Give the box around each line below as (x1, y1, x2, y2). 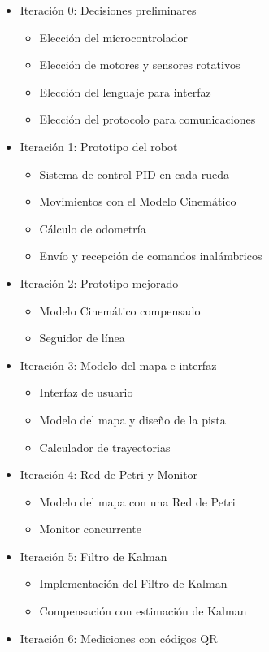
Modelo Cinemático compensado (39, 302, 201, 319)
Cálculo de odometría (39, 220, 146, 237)
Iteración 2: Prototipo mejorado (20, 274, 179, 291)
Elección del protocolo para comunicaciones (39, 111, 256, 128)
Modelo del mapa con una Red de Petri (39, 493, 236, 510)
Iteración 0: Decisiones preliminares (20, 2, 197, 18)
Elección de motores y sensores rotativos (39, 56, 241, 73)
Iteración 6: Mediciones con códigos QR (20, 629, 218, 646)
